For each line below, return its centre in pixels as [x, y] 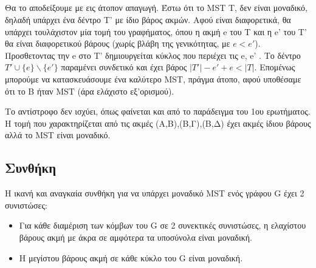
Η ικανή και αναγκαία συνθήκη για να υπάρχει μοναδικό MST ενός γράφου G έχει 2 [155, 193]
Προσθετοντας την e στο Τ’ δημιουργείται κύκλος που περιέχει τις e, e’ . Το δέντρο [153, 55]
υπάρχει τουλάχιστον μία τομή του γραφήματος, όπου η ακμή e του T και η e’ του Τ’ [156, 31]
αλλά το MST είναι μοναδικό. [58, 135]
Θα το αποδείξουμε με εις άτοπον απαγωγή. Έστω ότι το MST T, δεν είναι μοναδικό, [156, 8]
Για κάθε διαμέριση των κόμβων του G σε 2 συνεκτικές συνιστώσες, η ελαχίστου [163, 225]
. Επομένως [275, 67]
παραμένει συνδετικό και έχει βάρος [124, 67]
